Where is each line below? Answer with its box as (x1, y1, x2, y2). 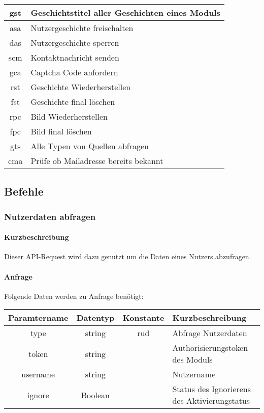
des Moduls (172, 353, 213, 366)
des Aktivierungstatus (172, 395, 250, 407)
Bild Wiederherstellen (30, 111, 108, 122)
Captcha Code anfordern (30, 66, 118, 78)
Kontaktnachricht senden (30, 51, 119, 63)
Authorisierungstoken (172, 342, 248, 354)
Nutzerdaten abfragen (4, 210, 96, 223)
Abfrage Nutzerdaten (172, 327, 247, 339)
